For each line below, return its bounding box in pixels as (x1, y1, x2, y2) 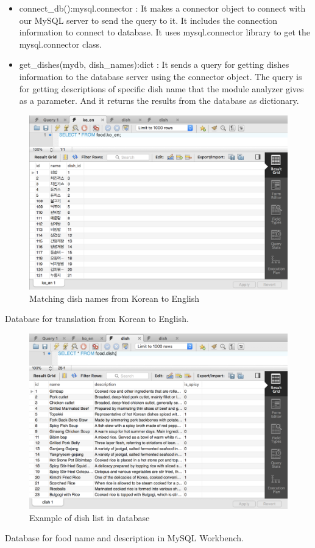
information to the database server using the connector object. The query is (19, 70, 302, 82)
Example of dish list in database (29, 511, 150, 524)
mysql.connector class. (19, 37, 102, 50)
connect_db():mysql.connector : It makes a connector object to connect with (19, 2, 306, 14)
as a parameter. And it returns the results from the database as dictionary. (19, 94, 299, 107)
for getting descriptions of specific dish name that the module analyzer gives (19, 82, 304, 95)
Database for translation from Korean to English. (5, 312, 189, 325)
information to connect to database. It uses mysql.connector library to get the (19, 26, 311, 38)
